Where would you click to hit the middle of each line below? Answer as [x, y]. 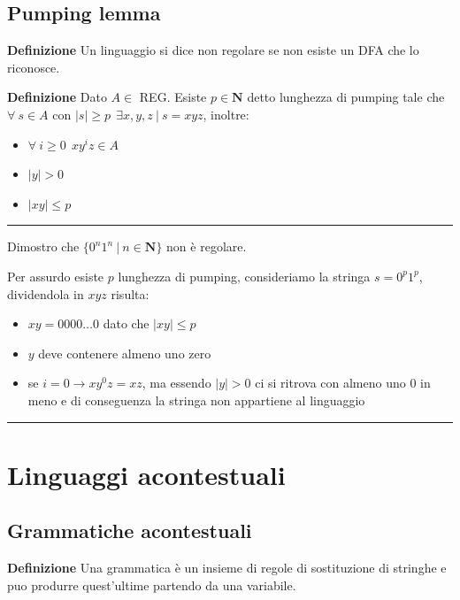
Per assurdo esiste [56, 276]
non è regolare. [207, 246]
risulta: [130, 293]
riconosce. [34, 67]
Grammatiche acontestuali [130, 531]
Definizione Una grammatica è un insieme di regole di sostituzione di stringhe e [227, 568]
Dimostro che [43, 246]
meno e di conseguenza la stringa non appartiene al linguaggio [196, 400]
